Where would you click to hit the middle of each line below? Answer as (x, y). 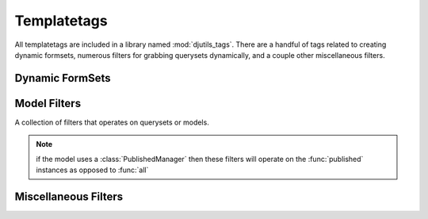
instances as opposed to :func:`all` (92, 170)
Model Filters (48, 103)
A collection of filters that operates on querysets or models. (112, 122)
